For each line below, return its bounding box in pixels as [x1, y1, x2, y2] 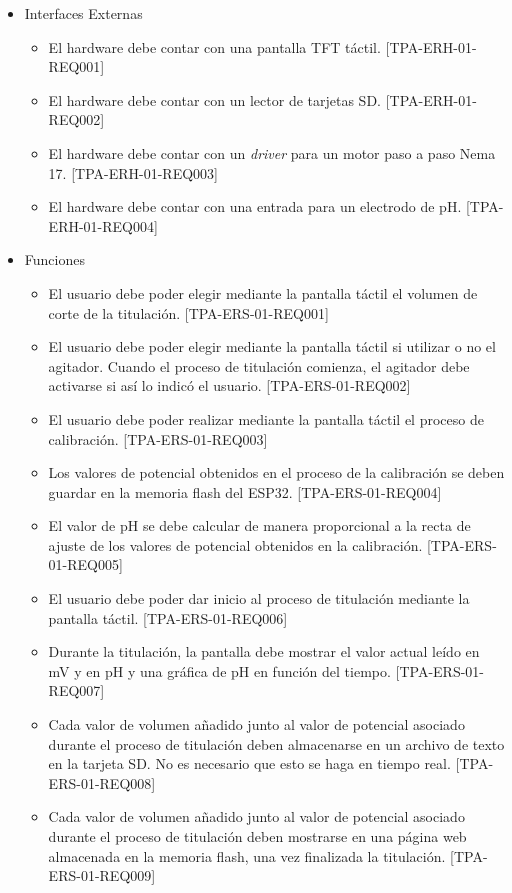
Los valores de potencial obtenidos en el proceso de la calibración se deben [48, 462, 505, 483]
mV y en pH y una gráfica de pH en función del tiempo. [48, 660, 391, 681]
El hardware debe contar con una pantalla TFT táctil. [48, 36, 381, 57]
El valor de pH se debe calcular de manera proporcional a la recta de [48, 515, 471, 536]
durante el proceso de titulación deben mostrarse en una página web [48, 826, 467, 846]
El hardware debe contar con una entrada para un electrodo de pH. [48, 196, 462, 217]
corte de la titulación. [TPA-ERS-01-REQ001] [48, 302, 329, 323]
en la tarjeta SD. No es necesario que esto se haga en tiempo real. [48, 753, 451, 774]
